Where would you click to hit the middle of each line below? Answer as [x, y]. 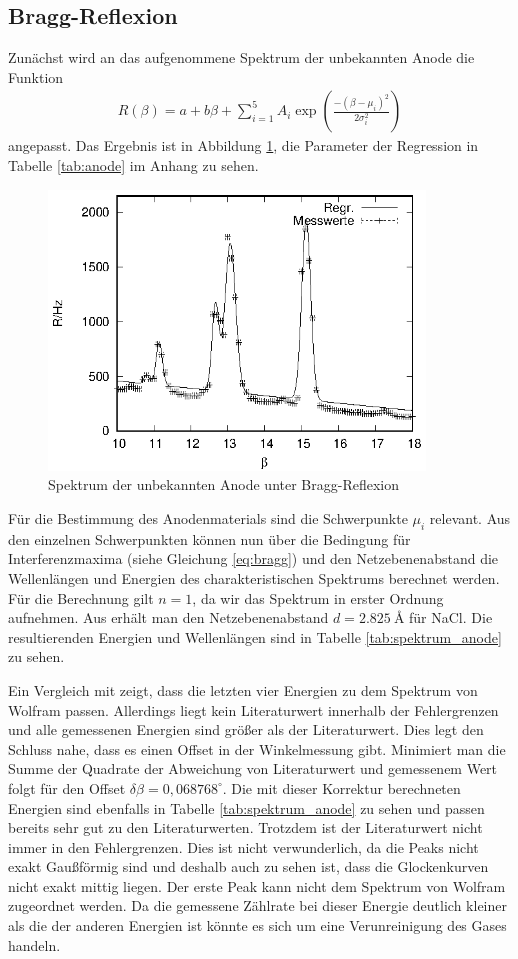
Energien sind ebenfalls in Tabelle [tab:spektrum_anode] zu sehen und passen [246, 807]
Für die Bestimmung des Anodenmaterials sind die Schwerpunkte [208, 517]
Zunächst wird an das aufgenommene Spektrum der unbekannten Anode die [241, 57]
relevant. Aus [470, 517]
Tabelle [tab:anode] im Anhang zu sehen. [133, 165]
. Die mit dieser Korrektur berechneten [341, 787]
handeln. [34, 944]
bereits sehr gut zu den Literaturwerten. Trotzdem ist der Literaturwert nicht [245, 827]
